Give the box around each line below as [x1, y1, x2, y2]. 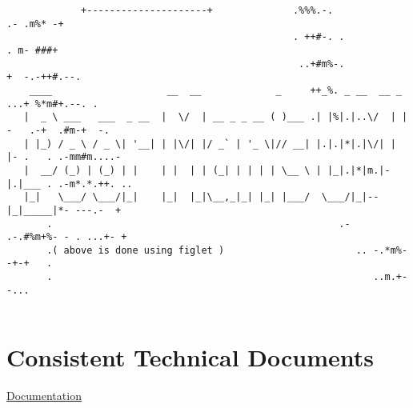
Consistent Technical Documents [6, 341, 375, 374]
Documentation [6, 387, 82, 404]
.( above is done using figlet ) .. [46, 244, 368, 256]
